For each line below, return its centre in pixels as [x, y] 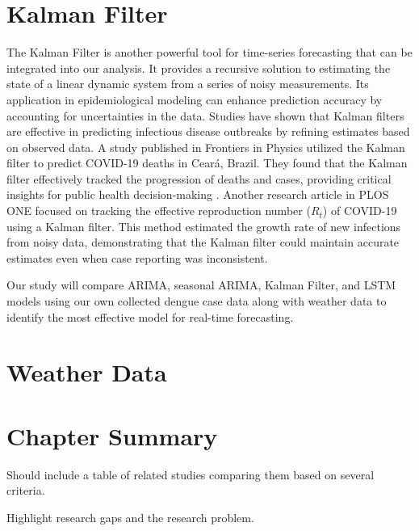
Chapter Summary [112, 435]
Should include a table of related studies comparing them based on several [191, 474]
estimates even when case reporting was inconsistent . [137, 257]
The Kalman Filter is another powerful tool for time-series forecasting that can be [209, 52]
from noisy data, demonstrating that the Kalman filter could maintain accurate [203, 242]
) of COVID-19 [360, 211]
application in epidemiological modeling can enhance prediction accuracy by [195, 99]
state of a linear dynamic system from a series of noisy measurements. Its [188, 84]
